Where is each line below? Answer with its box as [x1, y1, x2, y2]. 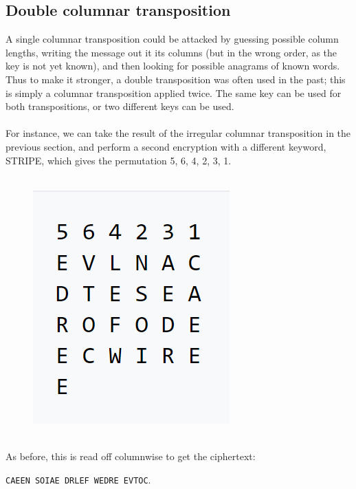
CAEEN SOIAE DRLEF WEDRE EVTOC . [5, 472, 151, 486]
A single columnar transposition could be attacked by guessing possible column [5, 32, 339, 46]
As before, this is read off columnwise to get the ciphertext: [5, 448, 256, 463]
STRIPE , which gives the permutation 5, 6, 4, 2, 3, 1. [5, 153, 232, 167]
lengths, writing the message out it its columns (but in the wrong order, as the [5, 45, 337, 59]
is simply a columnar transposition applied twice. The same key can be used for [5, 85, 342, 100]
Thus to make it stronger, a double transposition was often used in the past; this [5, 72, 346, 86]
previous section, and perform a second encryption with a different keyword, [5, 139, 326, 153]
